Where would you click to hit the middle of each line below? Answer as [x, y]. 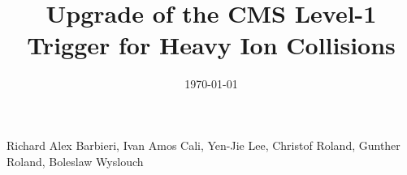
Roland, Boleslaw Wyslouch [75, 161]
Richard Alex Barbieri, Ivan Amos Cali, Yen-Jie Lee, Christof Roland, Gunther [203, 145]
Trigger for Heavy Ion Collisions [211, 45]
